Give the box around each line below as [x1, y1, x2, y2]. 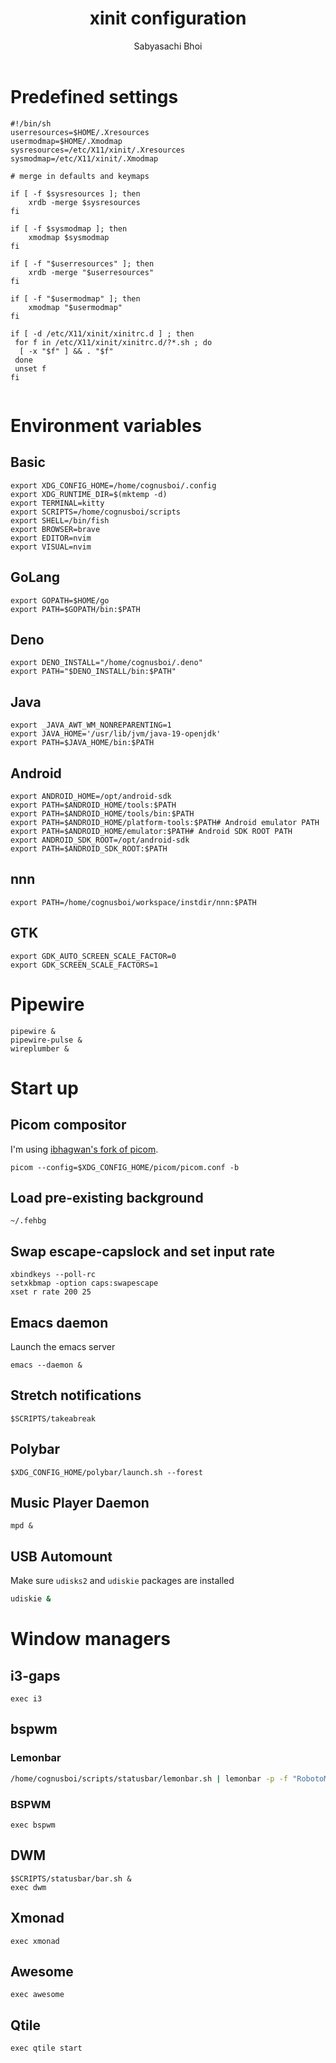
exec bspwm [10, 1820, 56, 1830]
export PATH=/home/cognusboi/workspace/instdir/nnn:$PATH [10, 897, 257, 907]
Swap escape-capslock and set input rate [10, 1243, 275, 1260]
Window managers [10, 1628, 171, 1651]
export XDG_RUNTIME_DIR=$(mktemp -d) [10, 489, 168, 499]
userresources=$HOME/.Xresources [10, 127, 150, 137]
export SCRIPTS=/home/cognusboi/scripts [10, 507, 182, 517]
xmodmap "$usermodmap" [28, 302, 123, 312]
